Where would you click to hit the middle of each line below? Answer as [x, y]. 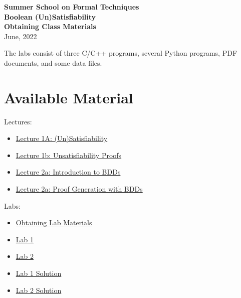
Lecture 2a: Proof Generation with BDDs [79, 189]
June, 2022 [21, 36]
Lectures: [18, 121]
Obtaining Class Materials [50, 26]
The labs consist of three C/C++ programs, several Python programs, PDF [121, 53]
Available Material [69, 97]
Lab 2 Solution [39, 290]
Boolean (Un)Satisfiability [50, 16]
